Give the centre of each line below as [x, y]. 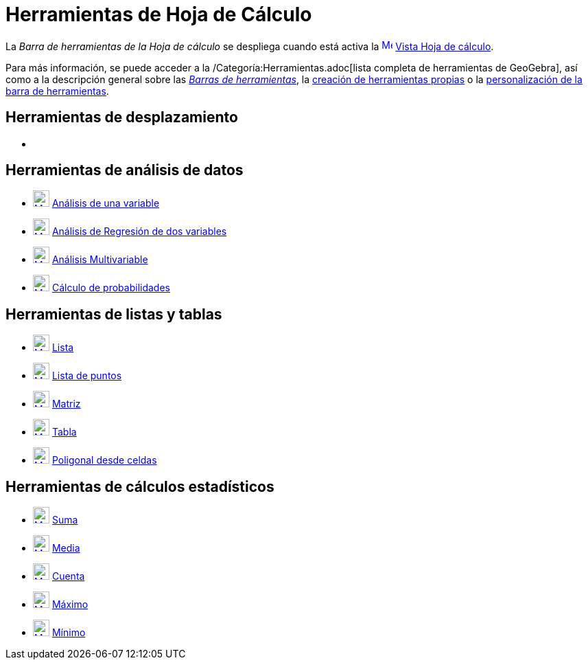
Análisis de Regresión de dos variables [139, 232]
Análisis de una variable [106, 203]
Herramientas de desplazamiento [122, 117]
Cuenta [68, 576]
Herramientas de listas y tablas [114, 314]
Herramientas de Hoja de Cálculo [159, 14]
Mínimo [69, 633]
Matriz [66, 404]
